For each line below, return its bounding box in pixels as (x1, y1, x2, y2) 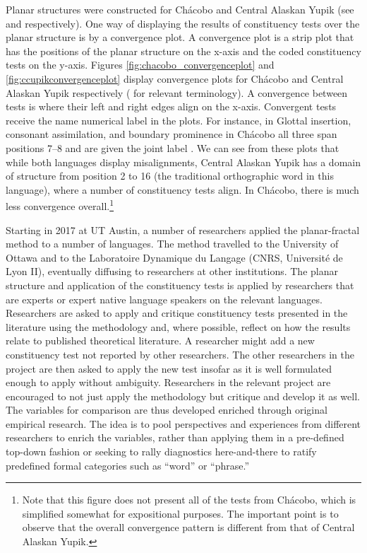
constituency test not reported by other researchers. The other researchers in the (6, 347, 354, 361)
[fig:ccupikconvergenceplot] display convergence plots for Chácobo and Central (6, 71, 344, 86)
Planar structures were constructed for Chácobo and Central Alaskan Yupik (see (6, 2, 354, 16)
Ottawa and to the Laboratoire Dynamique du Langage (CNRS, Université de (6, 250, 343, 264)
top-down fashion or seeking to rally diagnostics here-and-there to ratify (6, 444, 317, 459)
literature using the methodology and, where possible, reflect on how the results (6, 319, 351, 334)
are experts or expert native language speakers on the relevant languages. (6, 291, 323, 306)
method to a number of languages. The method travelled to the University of (6, 236, 339, 251)
